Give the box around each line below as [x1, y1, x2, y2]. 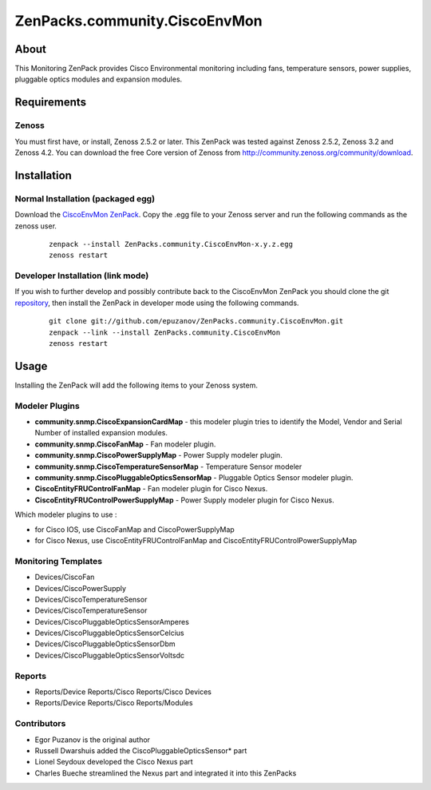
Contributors [14, 718, 66, 729]
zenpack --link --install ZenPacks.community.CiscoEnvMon [49, 328, 281, 337]
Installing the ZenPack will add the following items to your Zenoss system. [14, 380, 259, 390]
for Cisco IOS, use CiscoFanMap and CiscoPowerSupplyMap [34, 524, 235, 534]
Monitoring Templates [14, 555, 103, 566]
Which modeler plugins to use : [14, 510, 117, 519]
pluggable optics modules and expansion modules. [14, 74, 183, 84]
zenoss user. [14, 220, 57, 231]
